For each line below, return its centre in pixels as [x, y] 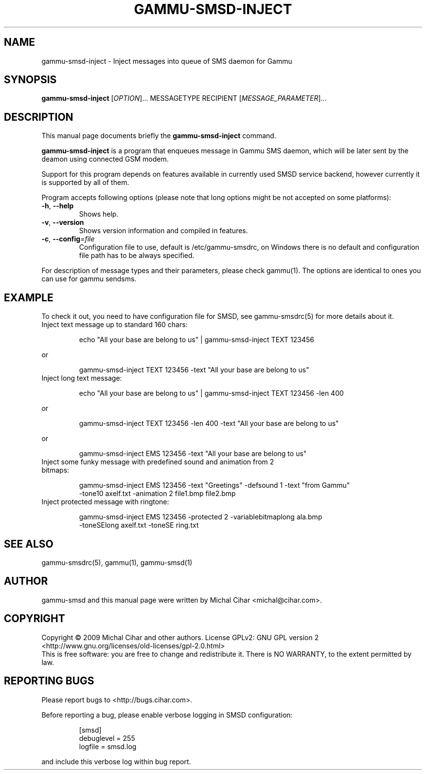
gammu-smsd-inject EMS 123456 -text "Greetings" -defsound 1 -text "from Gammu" [214, 485]
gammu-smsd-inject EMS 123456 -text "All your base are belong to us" [193, 454]
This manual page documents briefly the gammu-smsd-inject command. [159, 136]
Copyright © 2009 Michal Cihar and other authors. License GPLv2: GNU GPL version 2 [180, 637]
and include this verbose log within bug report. [116, 761]
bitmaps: [55, 470]
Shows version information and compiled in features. [163, 231]
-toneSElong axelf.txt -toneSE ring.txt [139, 525]
